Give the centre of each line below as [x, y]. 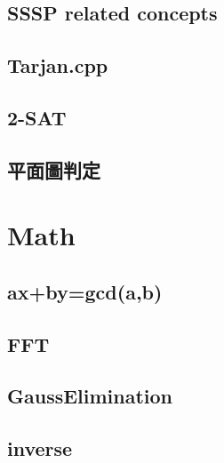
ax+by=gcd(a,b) [85, 291]
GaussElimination [90, 396]
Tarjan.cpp [58, 65]
